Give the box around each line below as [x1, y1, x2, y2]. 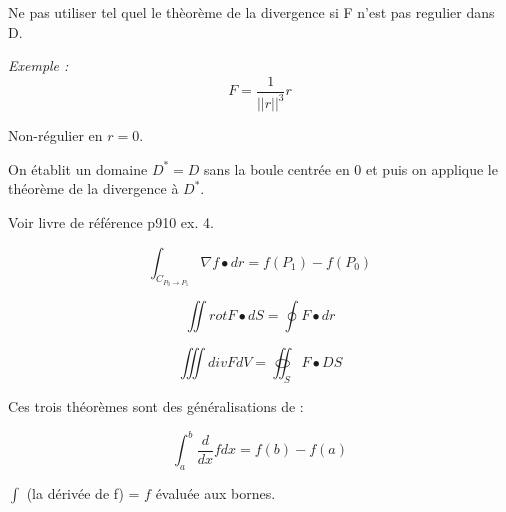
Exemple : [8, 55, 69, 76]
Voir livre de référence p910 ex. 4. [8, 211, 214, 232]
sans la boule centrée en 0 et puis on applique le [204, 158, 498, 179]
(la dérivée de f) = [26, 483, 140, 504]
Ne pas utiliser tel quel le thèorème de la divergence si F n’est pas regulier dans [8, 2, 495, 22]
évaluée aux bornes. [155, 483, 276, 504]
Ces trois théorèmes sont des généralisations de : [8, 396, 304, 417]
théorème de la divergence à [8, 178, 179, 199]
